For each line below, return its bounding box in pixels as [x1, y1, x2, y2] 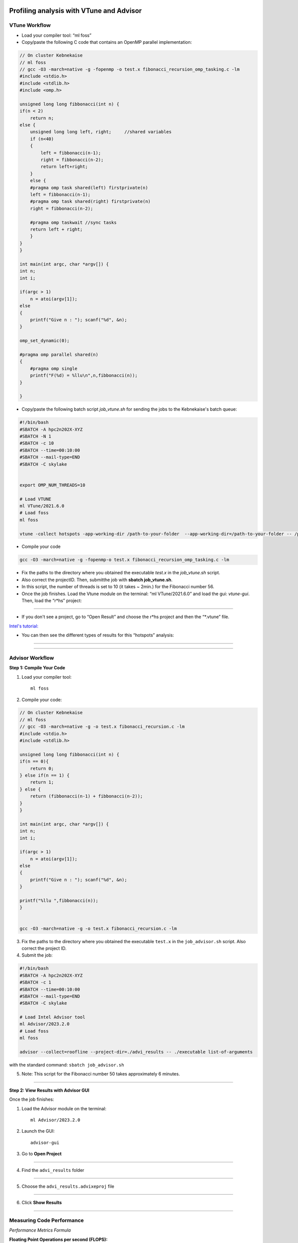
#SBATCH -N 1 [19, 434, 52, 440]
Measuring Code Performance [9, 1217, 84, 1224]
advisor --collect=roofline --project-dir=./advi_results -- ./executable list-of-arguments [19, 1049, 253, 1055]
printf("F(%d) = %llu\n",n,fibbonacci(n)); [30, 373, 138, 378]
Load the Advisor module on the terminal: [21, 1105, 107, 1111]
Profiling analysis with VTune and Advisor [9, 6, 142, 15]
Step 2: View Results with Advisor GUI [9, 1087, 89, 1093]
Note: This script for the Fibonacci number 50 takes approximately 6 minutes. [21, 1071, 180, 1077]
